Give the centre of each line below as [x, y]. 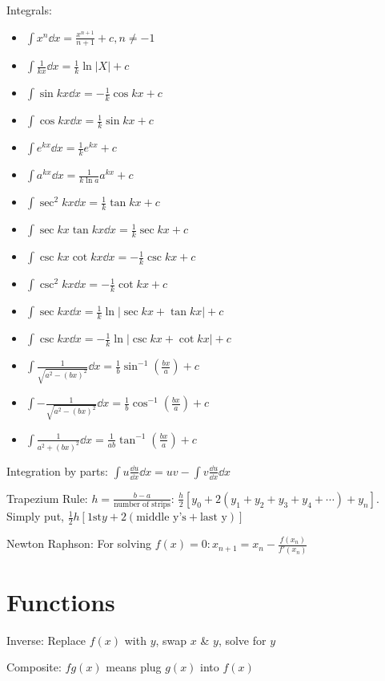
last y [213, 518]
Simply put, [35, 516]
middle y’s [161, 518]
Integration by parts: [57, 470]
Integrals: [29, 10]
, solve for [242, 640]
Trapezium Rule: [47, 498]
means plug [134, 667]
